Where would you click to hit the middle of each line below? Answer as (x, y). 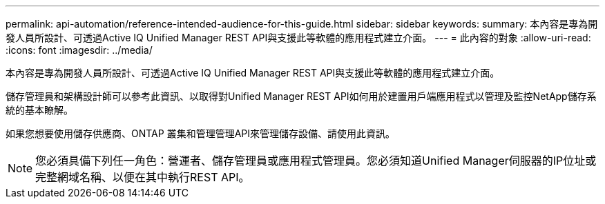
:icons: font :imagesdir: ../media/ (79, 50)
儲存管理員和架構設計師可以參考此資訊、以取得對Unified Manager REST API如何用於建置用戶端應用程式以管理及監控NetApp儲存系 (301, 96)
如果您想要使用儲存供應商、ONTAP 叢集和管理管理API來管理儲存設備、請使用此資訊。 (200, 133)
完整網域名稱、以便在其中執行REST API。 (143, 177)
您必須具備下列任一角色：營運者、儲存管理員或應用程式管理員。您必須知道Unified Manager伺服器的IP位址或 (316, 161)
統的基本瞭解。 (39, 110)
